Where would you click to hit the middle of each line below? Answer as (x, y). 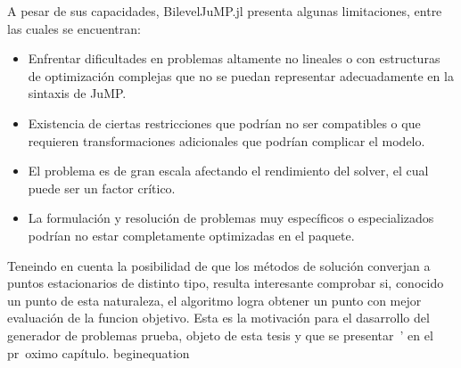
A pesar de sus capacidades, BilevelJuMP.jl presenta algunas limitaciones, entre (225, 11)
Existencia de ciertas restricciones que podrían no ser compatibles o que (224, 123)
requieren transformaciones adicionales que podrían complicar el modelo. (226, 140)
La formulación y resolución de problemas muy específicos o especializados (231, 218)
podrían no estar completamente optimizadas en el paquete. (191, 235)
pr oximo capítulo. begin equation (99, 352)
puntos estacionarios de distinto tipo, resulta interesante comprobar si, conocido (226, 283)
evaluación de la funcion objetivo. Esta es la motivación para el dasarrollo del (218, 318)
